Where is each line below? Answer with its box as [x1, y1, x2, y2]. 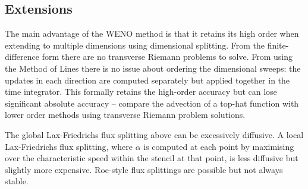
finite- [267, 39, 289, 51]
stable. [5, 175, 29, 187]
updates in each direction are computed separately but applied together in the [5, 73, 290, 86]
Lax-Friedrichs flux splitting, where [5, 140, 133, 152]
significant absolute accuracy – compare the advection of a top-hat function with [5, 97, 299, 109]
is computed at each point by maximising [143, 140, 294, 152]
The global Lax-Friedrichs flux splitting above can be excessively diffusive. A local [5, 128, 304, 140]
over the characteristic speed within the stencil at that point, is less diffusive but [5, 152, 298, 164]
